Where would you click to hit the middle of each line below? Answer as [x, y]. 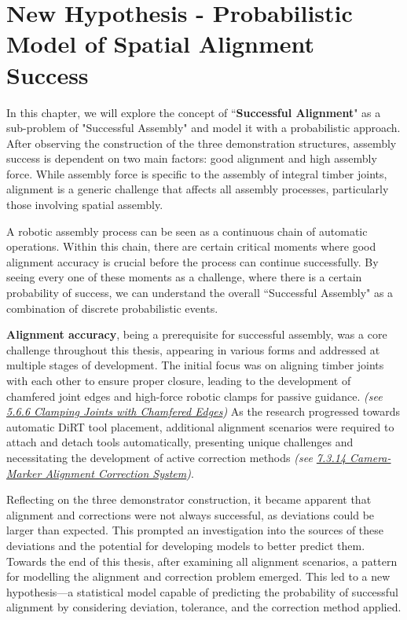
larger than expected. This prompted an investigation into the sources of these [195, 530]
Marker [24, 473]
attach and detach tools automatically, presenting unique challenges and [180, 442]
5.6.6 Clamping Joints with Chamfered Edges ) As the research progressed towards [203, 411]
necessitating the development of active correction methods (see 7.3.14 [176, 457]
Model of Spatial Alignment [161, 44]
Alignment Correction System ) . [119, 473]
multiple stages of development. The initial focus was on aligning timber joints [195, 365]
